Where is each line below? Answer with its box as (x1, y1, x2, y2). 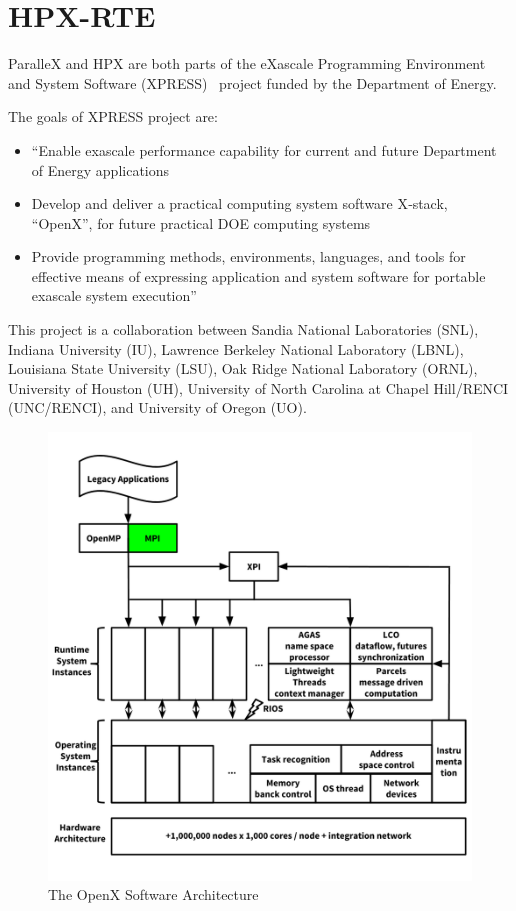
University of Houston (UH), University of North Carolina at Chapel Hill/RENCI (8, 377, 509, 398)
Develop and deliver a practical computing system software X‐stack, (31, 193, 448, 214)
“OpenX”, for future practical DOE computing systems (31, 212, 371, 233)
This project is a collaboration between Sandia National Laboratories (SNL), (8, 319, 479, 340)
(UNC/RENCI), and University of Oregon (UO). (8, 397, 307, 418)
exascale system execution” (31, 285, 197, 306)
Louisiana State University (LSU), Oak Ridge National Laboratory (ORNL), (8, 358, 478, 379)
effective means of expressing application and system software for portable (31, 265, 486, 286)
